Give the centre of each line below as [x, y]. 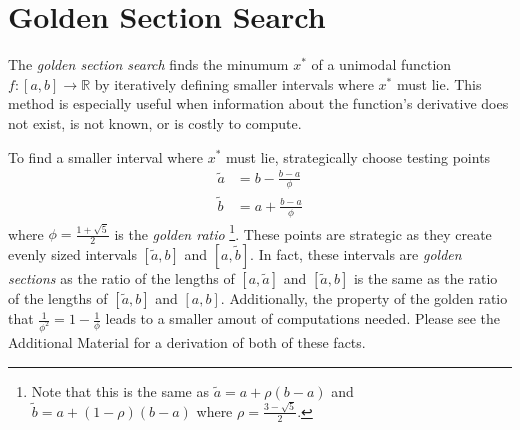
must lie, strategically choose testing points [358, 156]
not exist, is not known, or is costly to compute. [155, 122]
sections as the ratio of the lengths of [121, 278]
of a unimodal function [381, 64]
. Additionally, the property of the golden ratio [364, 298]
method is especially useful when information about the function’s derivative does [258, 103]
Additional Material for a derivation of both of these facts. [187, 341]
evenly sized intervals [72, 254]
